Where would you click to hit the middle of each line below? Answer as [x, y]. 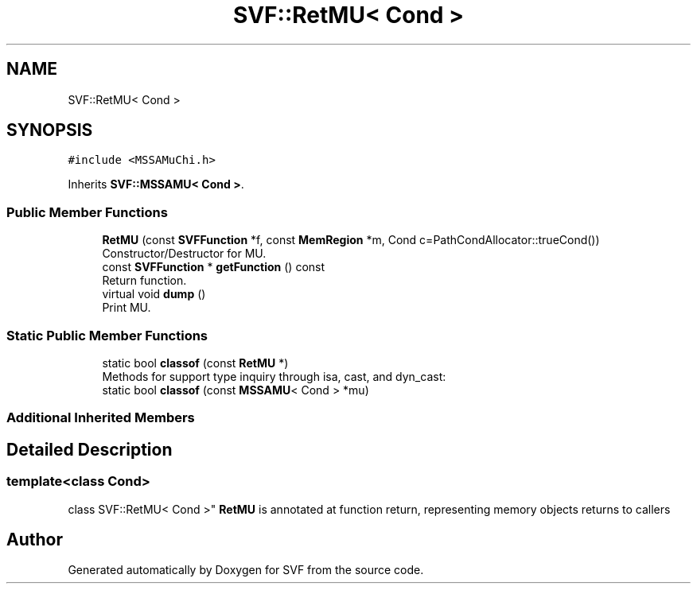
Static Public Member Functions [107, 335]
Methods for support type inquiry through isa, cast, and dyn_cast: [274, 376]
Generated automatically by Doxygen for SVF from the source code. [246, 570]
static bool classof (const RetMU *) [195, 363]
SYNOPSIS [50, 130]
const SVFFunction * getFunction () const [214, 267]
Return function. [144, 281]
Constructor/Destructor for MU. [184, 254]
